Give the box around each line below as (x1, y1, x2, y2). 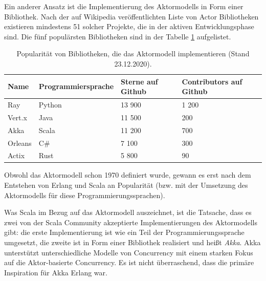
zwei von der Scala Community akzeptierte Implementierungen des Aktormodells (4, 217, 257, 227)
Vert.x (8, 112, 27, 122)
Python (38, 99, 62, 110)
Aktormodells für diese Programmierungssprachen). (4, 189, 165, 200)
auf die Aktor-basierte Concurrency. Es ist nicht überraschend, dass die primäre (4, 257, 254, 268)
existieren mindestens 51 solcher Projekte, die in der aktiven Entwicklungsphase (4, 21, 254, 32)
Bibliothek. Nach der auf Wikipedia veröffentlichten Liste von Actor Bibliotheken (4, 11, 259, 21)
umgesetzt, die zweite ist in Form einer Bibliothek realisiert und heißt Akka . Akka (4, 237, 261, 248)
